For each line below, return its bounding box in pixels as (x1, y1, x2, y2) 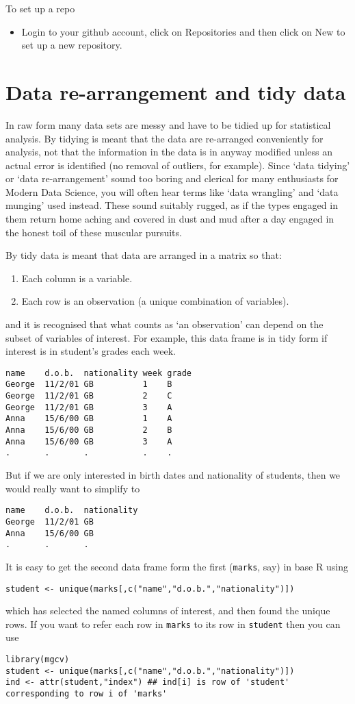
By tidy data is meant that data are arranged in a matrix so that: (5, 248, 282, 262)
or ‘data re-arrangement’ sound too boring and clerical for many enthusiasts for (5, 171, 339, 186)
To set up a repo (5, 1, 75, 15)
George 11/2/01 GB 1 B (5, 379, 172, 390)
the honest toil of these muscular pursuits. (5, 225, 182, 239)
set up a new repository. (21, 38, 122, 52)
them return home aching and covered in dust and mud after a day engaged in (5, 212, 334, 226)
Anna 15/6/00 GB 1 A (5, 414, 172, 424)
